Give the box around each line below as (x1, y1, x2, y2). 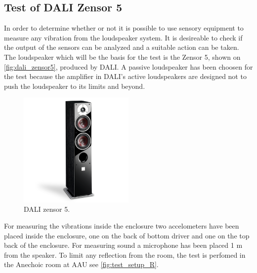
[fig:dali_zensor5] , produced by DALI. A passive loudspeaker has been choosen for (4, 61, 253, 72)
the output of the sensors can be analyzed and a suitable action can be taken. (4, 42, 239, 52)
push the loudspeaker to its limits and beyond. (4, 80, 145, 91)
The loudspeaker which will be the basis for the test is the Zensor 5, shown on (4, 51, 241, 62)
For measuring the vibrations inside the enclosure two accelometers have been (4, 220, 239, 231)
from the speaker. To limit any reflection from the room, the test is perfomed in (4, 249, 246, 260)
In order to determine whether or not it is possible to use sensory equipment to (4, 23, 244, 33)
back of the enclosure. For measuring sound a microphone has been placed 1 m (4, 240, 243, 250)
